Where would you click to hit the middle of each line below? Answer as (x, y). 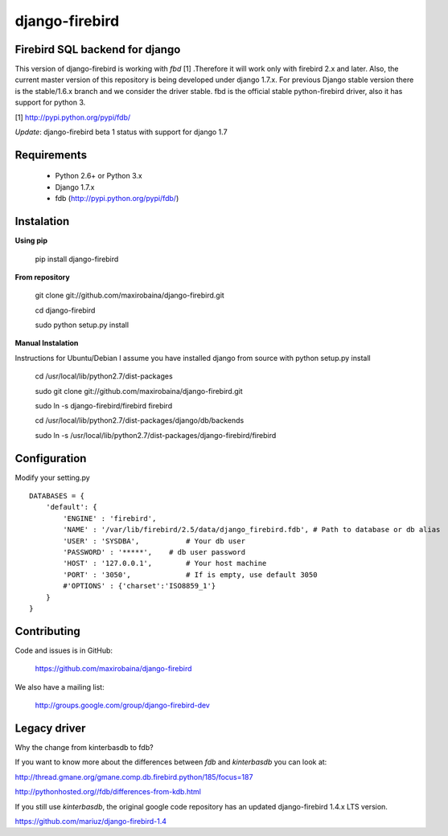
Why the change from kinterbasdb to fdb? (84, 747)
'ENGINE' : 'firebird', (110, 518)
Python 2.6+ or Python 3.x (99, 176)
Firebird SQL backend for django (98, 49)
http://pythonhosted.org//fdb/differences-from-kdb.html (108, 792)
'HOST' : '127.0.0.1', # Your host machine (165, 563)
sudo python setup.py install (82, 325)
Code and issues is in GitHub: (64, 650)
